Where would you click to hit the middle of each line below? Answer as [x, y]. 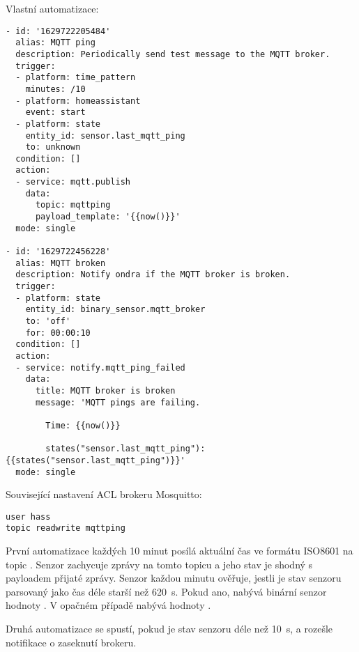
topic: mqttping [73, 205]
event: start [55, 112]
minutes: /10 [55, 89]
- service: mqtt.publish [73, 182]
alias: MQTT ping [55, 43]
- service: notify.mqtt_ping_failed [100, 367]
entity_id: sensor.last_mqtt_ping [105, 135]
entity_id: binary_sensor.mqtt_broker [115, 310]
